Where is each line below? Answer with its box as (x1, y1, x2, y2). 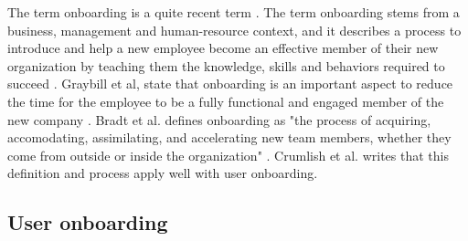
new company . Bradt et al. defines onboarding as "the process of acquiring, (7, 110, 431, 129)
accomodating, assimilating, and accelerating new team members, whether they (7, 128, 452, 147)
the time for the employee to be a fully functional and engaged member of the (7, 91, 444, 110)
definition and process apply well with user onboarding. (7, 163, 318, 183)
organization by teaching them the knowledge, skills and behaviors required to (7, 56, 445, 75)
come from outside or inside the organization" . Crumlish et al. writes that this (7, 145, 449, 164)
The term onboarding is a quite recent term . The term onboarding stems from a (7, 3, 460, 21)
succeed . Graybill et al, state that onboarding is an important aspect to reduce (7, 74, 453, 93)
